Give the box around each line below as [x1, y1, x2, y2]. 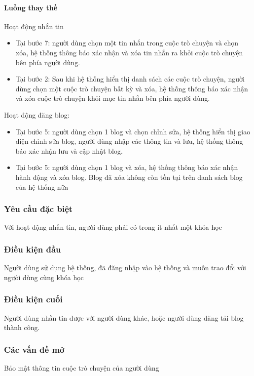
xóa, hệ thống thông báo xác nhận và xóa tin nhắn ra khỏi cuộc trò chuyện [15, 47, 243, 57]
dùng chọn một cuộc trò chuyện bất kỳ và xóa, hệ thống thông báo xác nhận [15, 83, 248, 93]
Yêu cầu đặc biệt [4, 203, 73, 215]
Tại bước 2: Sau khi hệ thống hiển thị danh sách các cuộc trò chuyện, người [15, 74, 245, 84]
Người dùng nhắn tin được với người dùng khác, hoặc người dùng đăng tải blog [4, 312, 244, 323]
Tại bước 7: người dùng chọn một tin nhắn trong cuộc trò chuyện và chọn [15, 38, 239, 48]
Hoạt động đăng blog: [4, 109, 70, 120]
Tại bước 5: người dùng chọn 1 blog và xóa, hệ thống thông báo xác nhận [15, 162, 238, 172]
